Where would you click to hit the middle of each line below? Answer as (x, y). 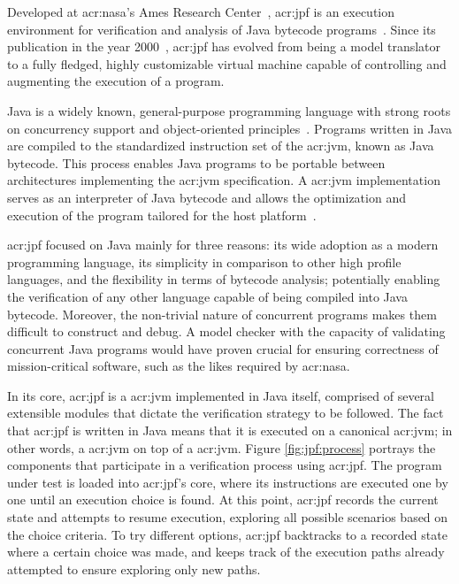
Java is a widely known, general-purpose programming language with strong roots (229, 110)
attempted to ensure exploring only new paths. (134, 569)
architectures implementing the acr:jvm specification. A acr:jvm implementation (224, 180)
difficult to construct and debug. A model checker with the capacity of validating (226, 331)
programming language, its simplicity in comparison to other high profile (204, 261)
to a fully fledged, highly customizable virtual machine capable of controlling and (227, 63)
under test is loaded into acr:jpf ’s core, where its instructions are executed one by (228, 482)
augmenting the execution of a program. (116, 81)
